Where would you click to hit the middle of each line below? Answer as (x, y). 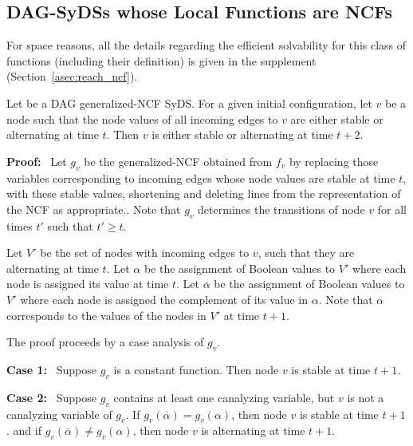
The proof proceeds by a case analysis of (105, 342)
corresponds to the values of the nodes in (106, 315)
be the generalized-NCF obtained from (178, 161)
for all (392, 209)
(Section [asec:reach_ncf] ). (72, 76)
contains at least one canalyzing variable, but (224, 397)
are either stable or (337, 118)
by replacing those (334, 161)
